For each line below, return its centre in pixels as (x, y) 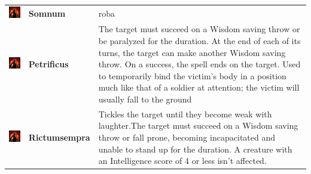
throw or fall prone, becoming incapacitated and (187, 137)
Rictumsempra (59, 137)
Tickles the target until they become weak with (185, 114)
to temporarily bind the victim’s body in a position (192, 75)
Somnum (47, 13)
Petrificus (48, 64)
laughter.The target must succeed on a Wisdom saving (198, 125)
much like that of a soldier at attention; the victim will (199, 87)
